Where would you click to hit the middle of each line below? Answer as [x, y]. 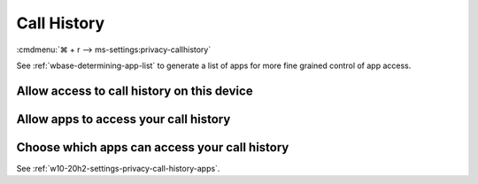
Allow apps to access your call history [123, 119]
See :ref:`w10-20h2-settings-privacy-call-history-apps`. [118, 168]
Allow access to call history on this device [135, 91]
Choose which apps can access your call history [153, 147]
